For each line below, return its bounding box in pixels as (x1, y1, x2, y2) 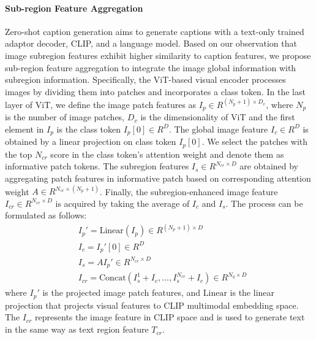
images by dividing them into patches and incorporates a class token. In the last (5, 85, 306, 98)
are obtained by (239, 160, 299, 172)
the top (5, 147, 32, 160)
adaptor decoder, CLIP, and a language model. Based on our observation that (5, 37, 297, 50)
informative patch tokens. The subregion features (5, 160, 189, 172)
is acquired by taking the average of (55, 196, 190, 209)
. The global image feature (168, 122, 268, 135)
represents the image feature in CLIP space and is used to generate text (35, 311, 305, 323)
